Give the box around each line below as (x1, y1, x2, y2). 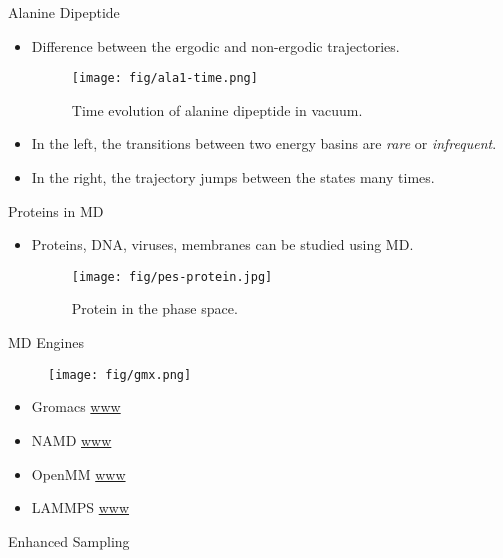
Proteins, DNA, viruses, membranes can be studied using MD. (31, 234, 414, 255)
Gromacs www (31, 396, 121, 417)
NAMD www (31, 429, 112, 450)
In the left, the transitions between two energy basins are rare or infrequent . (31, 133, 497, 154)
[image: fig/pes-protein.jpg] (71, 269, 273, 284)
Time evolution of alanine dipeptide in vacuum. (71, 99, 363, 120)
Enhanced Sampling (8, 530, 130, 551)
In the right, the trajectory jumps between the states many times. (31, 167, 435, 188)
